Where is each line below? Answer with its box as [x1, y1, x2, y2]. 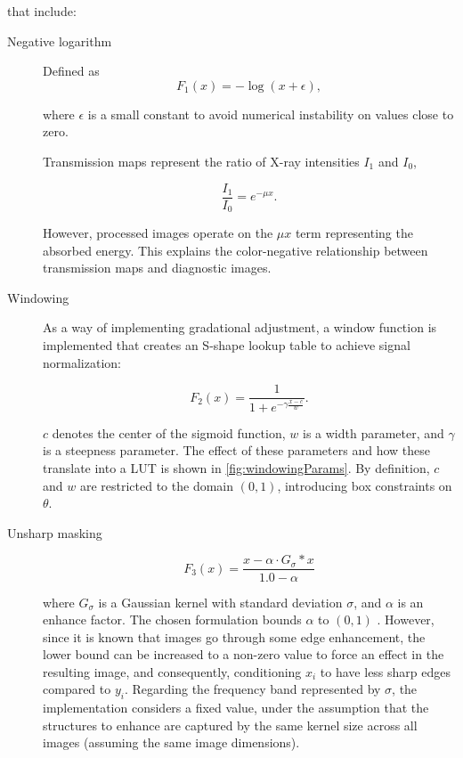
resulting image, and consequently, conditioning [43, 662, 302, 681]
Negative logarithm [7, 31, 112, 50]
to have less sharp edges [320, 662, 451, 681]
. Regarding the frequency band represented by [124, 680, 381, 698]
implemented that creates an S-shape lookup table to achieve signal [43, 336, 410, 355]
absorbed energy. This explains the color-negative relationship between [43, 240, 428, 259]
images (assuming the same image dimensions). [43, 733, 300, 752]
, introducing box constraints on [277, 476, 452, 494]
